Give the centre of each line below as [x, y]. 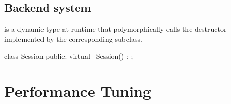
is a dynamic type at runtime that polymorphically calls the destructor [115, 29]
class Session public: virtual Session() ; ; [69, 56]
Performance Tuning [78, 91]
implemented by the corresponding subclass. [73, 38]
